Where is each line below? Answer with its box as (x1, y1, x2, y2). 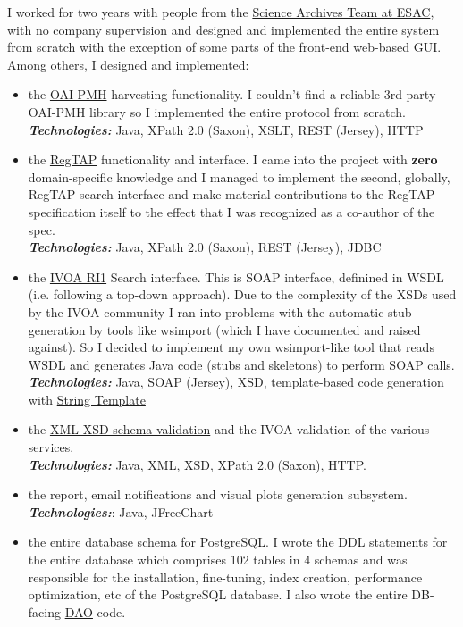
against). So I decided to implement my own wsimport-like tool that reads (28, 338, 434, 356)
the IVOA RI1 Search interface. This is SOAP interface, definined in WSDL (28, 267, 444, 286)
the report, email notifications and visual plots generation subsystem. (28, 485, 408, 504)
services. (28, 438, 74, 456)
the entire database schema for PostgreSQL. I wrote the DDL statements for (28, 532, 448, 551)
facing (28, 602, 61, 621)
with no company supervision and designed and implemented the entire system (7, 20, 440, 38)
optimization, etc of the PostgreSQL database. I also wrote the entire (28, 585, 408, 604)
